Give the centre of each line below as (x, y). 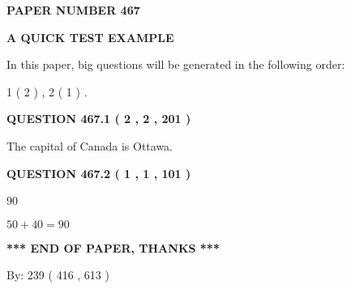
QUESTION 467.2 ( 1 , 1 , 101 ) (99, 173)
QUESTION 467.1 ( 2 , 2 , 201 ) (99, 119)
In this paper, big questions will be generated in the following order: (176, 64)
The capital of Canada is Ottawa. (90, 145)
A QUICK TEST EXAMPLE (90, 37)
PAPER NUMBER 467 (73, 10)
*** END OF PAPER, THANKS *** (113, 247)
